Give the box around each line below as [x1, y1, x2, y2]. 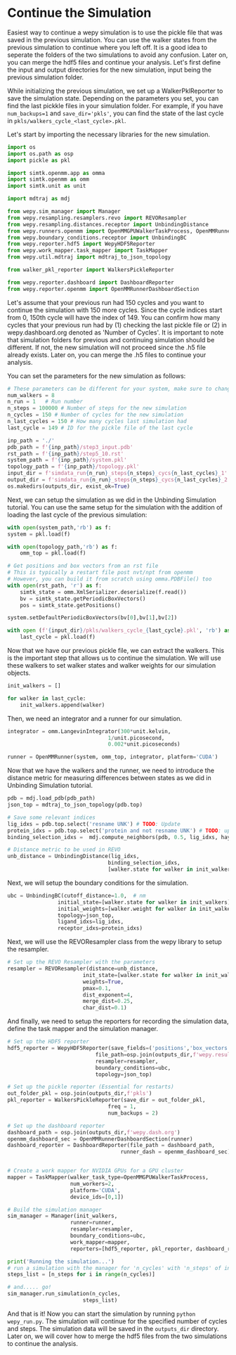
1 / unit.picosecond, [107, 734, 165, 741]
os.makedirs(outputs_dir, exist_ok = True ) [7, 483, 131, 490]
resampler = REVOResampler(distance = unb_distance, [7, 965, 159, 973]
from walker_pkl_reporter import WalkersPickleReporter [7, 266, 174, 273]
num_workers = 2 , [70, 1180, 114, 1187]
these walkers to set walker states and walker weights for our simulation [7, 661, 216, 670]
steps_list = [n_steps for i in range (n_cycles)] [7, 1271, 156, 1278]
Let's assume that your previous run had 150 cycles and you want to [7, 298, 205, 306]
